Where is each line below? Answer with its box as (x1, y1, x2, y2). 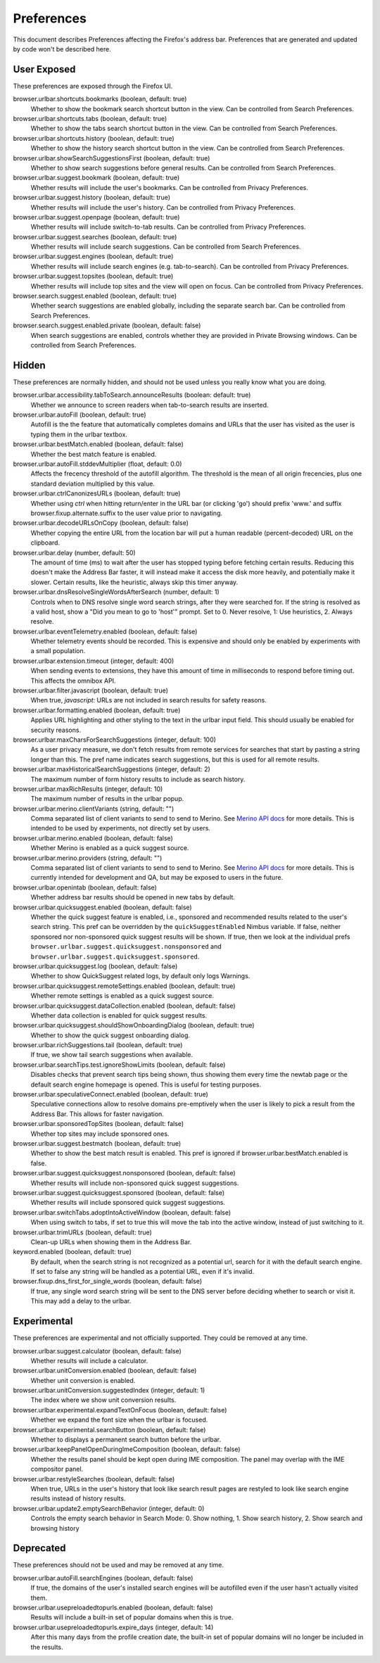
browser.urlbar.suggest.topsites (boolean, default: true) (13, 272, 174, 281)
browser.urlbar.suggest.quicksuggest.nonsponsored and (30, 942, 222, 951)
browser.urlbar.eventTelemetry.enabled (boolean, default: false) (13, 627, 198, 636)
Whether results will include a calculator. (30, 1356, 148, 1365)
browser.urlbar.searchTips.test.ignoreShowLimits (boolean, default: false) (13, 1060, 226, 1069)
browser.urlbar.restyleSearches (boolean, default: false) (13, 1474, 175, 1483)
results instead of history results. (30, 1494, 126, 1503)
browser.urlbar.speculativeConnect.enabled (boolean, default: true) (13, 1090, 209, 1099)
